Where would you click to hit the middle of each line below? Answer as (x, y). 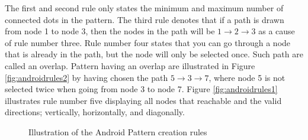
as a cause (277, 31)
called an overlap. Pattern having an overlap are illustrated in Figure (130, 65)
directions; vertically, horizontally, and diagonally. (95, 112)
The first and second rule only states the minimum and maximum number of (144, 8)
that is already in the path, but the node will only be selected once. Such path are (154, 54)
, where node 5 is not (247, 77)
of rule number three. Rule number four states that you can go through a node (148, 42)
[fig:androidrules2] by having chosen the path (86, 77)
